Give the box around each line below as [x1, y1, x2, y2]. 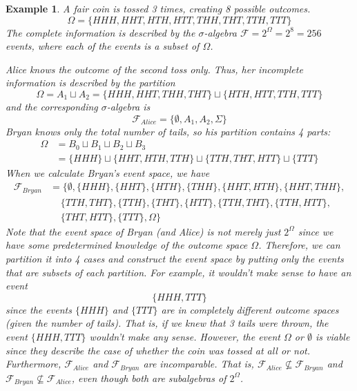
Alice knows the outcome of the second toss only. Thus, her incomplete [6, 61, 303, 76]
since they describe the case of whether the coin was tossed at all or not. [6, 343, 311, 357]
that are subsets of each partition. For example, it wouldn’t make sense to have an [6, 265, 351, 279]
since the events [6, 302, 72, 316]
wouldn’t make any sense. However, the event [89, 329, 281, 343]
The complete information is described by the [6, 25, 195, 39]
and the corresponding [6, 99, 98, 113]
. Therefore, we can [258, 238, 340, 252]
